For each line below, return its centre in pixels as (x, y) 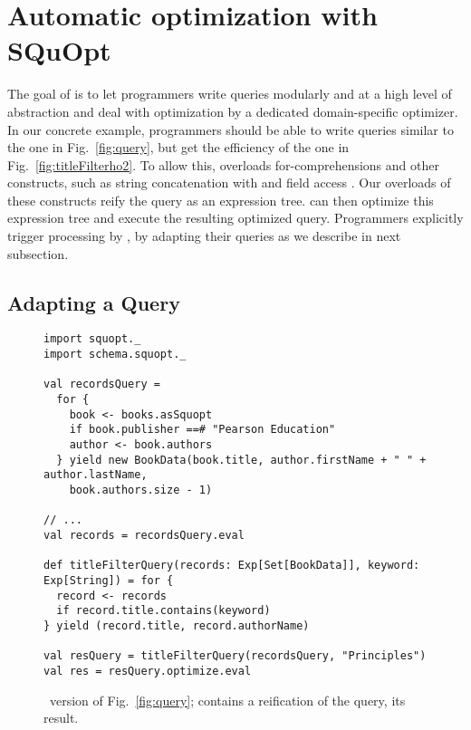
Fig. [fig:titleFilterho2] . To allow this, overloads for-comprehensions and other (223, 164)
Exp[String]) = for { (109, 580)
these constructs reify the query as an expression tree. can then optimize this (221, 200)
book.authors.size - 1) (141, 490)
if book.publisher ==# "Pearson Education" (202, 430)
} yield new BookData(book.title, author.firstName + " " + (241, 460)
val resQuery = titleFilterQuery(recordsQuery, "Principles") (235, 656)
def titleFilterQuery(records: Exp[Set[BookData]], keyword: (232, 566)
